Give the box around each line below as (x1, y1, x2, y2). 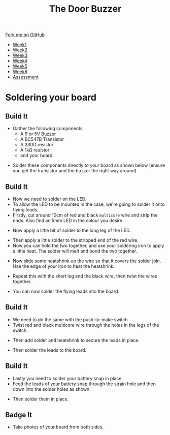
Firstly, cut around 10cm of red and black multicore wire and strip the (12, 212, 158, 218)
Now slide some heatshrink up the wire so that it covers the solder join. (12, 258, 161, 264)
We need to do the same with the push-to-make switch (12, 316, 128, 323)
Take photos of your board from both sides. (12, 424, 104, 430)
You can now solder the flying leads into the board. (12, 288, 120, 294)
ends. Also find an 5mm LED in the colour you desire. (12, 218, 124, 224)
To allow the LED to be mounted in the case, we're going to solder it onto (12, 201, 165, 207)
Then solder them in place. (12, 396, 69, 402)
